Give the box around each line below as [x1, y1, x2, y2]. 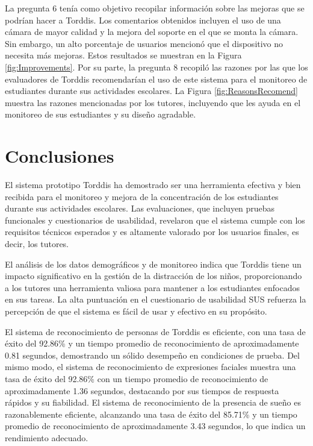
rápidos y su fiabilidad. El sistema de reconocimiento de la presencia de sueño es [5, 396, 301, 409]
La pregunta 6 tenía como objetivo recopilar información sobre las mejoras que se [5, 2, 305, 14]
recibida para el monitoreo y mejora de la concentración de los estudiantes [5, 190, 279, 203]
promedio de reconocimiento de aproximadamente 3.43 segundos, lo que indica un [5, 419, 306, 432]
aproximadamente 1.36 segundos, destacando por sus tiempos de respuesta [5, 384, 279, 397]
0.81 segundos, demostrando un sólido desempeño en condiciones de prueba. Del [5, 348, 300, 361]
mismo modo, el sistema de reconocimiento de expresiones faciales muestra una [5, 360, 296, 373]
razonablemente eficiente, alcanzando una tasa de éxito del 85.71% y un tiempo [5, 407, 297, 420]
